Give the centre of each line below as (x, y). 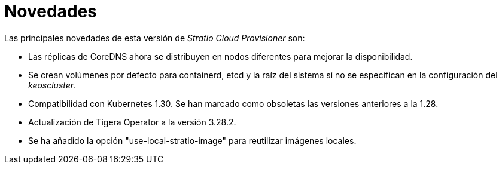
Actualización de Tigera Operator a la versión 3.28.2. (132, 122)
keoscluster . (52, 85)
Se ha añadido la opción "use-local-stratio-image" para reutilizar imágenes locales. (192, 140)
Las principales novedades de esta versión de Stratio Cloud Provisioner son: (155, 38)
